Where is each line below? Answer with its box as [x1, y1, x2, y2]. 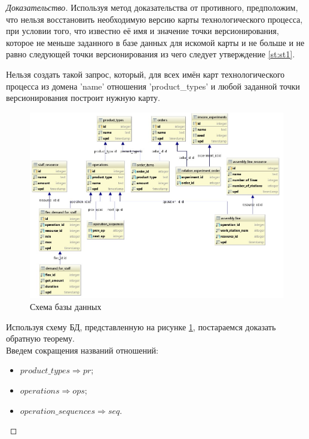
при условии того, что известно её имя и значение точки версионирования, [6, 24, 279, 37]
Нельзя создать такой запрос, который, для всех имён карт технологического [6, 67, 285, 80]
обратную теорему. [6, 332, 75, 345]
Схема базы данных [30, 300, 102, 312]
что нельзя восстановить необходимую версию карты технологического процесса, [6, 13, 303, 25]
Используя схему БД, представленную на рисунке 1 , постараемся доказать [6, 320, 276, 333]
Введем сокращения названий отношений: [6, 343, 158, 356]
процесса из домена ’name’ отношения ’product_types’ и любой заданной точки [6, 79, 300, 92]
